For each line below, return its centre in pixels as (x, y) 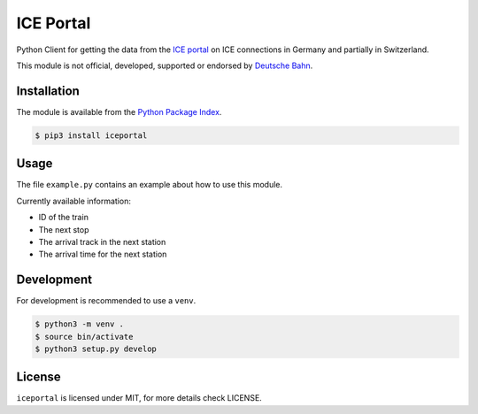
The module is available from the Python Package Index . (119, 111)
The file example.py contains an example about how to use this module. (150, 185)
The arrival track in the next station (102, 241)
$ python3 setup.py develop (96, 349)
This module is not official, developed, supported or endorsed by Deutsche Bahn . (165, 65)
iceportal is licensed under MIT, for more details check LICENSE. (139, 398)
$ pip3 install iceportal (91, 135)
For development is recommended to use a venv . (106, 301)
